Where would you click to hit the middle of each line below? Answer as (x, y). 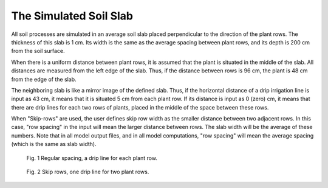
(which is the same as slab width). (54, 144)
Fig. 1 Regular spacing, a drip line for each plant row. (92, 158)
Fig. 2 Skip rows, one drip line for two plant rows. (88, 172)
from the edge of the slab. (44, 79)
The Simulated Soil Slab (72, 16)
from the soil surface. (38, 51)
